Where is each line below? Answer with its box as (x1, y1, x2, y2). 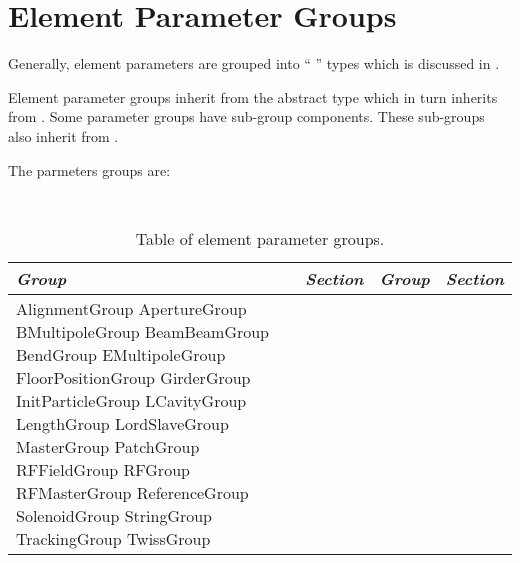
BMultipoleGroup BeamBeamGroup (16, 319, 270, 343)
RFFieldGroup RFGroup (16, 457, 190, 481)
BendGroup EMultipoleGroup (16, 342, 226, 366)
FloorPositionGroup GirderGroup (16, 365, 251, 389)
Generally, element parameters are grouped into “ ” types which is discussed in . (8, 53, 500, 74)
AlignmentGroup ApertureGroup (16, 296, 247, 320)
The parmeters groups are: (8, 159, 171, 180)
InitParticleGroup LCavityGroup (16, 388, 247, 412)
